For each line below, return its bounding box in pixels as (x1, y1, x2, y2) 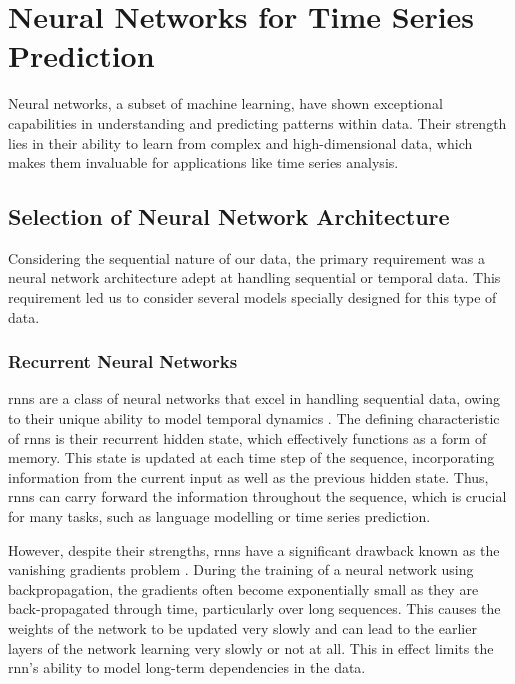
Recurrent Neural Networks (8, 349, 238, 374)
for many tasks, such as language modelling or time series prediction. (8, 506, 431, 527)
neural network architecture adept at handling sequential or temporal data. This (8, 267, 501, 288)
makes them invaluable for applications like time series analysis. (8, 152, 399, 173)
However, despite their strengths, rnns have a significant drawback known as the (8, 539, 500, 560)
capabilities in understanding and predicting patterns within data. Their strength (8, 112, 507, 133)
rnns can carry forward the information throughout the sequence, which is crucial (8, 486, 507, 507)
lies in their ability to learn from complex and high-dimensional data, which (8, 132, 473, 153)
